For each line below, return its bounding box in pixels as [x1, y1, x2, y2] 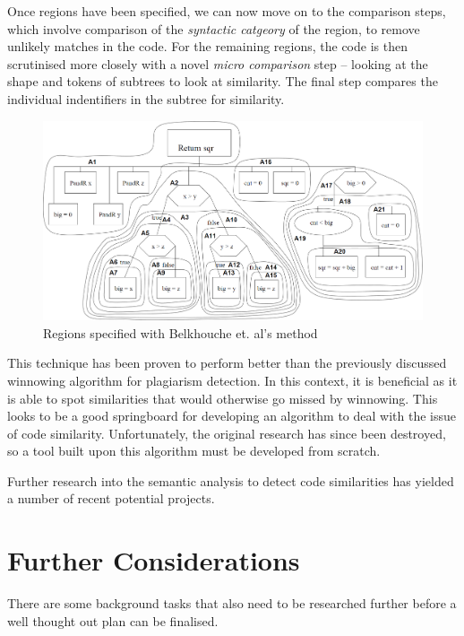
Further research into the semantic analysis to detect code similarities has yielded [7, 471, 454, 490]
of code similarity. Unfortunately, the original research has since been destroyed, [7, 423, 446, 442]
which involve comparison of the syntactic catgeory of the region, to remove [7, 19, 420, 38]
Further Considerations [7, 542, 300, 579]
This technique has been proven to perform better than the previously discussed [7, 353, 447, 372]
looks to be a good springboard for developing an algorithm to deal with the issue [7, 406, 457, 425]
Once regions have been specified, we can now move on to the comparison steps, [7, 2, 446, 20]
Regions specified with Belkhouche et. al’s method [43, 323, 318, 342]
